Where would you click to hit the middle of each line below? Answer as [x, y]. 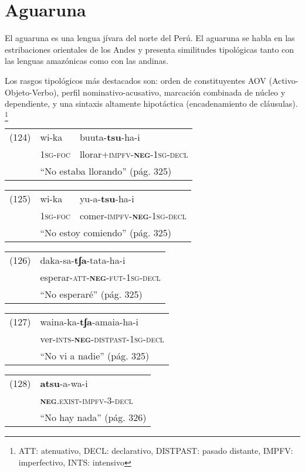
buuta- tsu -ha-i [110, 137]
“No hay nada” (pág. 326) [93, 417]
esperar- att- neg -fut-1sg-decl [100, 277]
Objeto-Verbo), [32, 92]
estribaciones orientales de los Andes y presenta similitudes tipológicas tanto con [150, 49]
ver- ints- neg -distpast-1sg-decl [102, 339]
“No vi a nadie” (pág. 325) [95, 356]
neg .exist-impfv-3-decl [87, 400]
